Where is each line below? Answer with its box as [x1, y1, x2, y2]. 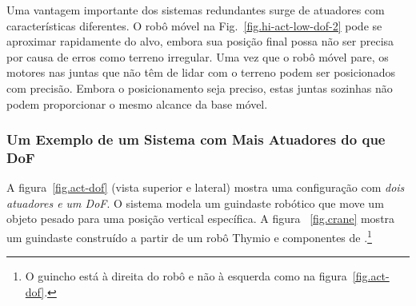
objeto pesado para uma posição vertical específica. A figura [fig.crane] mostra [6, 210, 395, 227]
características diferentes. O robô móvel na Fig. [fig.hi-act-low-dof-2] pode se [6, 17, 382, 34]
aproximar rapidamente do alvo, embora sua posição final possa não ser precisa [6, 33, 394, 50]
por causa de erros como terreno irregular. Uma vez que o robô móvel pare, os [6, 48, 389, 65]
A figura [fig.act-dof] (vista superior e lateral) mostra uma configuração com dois [6, 179, 405, 196]
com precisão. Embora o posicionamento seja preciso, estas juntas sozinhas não [6, 79, 393, 96]
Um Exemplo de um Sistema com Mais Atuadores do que [6, 129, 386, 149]
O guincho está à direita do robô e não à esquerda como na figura [25, 268, 347, 284]
